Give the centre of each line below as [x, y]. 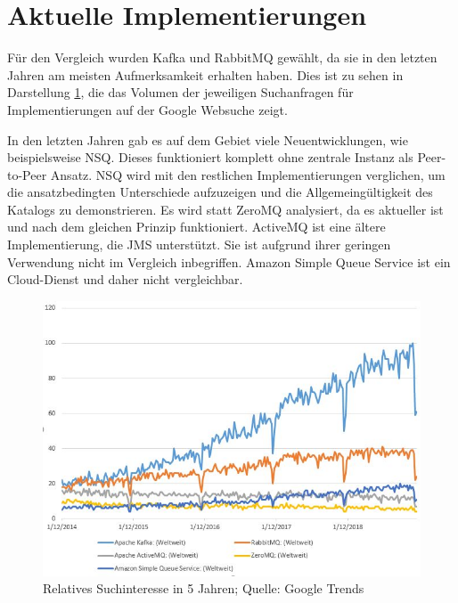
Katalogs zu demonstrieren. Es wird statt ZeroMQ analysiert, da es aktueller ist [225, 209]
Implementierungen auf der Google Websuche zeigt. [147, 109]
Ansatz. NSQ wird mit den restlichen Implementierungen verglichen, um [248, 174]
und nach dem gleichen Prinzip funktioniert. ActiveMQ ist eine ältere [196, 227]
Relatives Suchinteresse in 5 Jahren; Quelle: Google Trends [204, 588]
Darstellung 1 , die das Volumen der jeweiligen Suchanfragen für [180, 92]
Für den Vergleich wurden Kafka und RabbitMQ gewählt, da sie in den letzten [222, 57]
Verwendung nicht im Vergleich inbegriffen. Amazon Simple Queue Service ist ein [229, 261]
